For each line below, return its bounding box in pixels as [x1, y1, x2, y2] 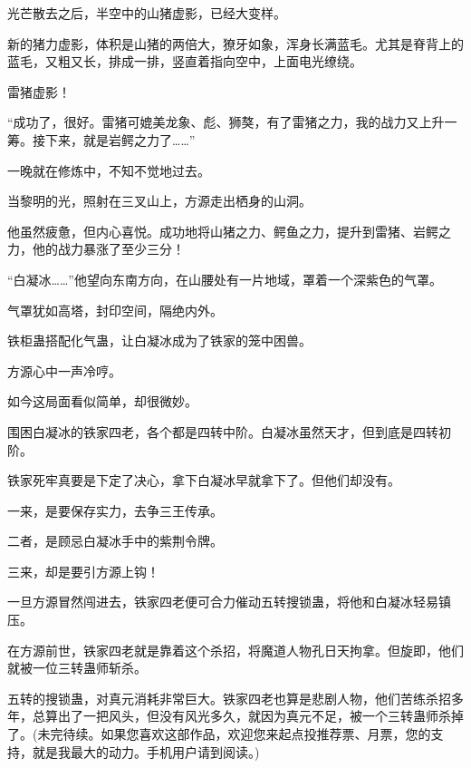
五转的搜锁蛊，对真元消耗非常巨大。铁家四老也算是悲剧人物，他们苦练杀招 [7, 688, 451, 707]
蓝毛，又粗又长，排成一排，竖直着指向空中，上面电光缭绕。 [7, 52, 362, 71]
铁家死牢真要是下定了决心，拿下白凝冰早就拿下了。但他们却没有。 [7, 471, 400, 490]
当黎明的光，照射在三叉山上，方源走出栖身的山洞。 [7, 191, 312, 210]
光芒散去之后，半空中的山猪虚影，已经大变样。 [7, 4, 286, 22]
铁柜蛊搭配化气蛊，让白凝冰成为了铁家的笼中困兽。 [7, 331, 312, 350]
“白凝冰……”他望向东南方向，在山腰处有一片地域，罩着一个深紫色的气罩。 [7, 269, 442, 288]
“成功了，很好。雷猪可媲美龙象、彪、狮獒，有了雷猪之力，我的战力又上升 [7, 112, 445, 131]
